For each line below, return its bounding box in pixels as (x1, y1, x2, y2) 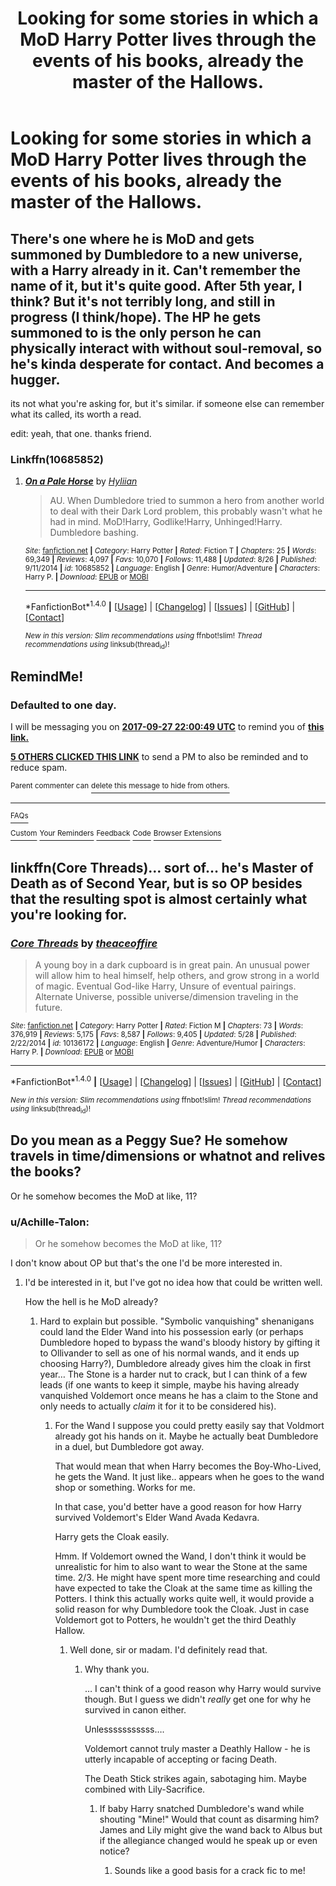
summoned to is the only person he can (10, 324, 262, 341)
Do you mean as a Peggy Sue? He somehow (10, 1132, 288, 1149)
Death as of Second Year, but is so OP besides (10, 875, 303, 892)
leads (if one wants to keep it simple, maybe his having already (39, 1379, 300, 1391)
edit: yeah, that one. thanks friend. (10, 428, 152, 439)
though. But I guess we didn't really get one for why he (84, 1693, 312, 1706)
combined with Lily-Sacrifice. (84, 1783, 206, 1796)
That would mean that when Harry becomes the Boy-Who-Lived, (54, 1460, 322, 1472)
